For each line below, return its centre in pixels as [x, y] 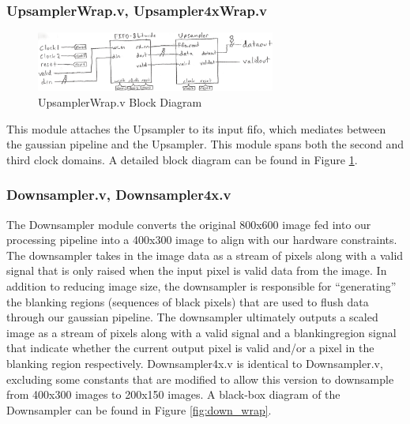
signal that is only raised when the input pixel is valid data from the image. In [197, 270]
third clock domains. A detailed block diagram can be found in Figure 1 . [182, 159]
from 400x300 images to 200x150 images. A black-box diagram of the [173, 394]
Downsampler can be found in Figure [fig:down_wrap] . [139, 409]
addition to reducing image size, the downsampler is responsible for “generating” [201, 285]
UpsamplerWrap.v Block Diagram [120, 102]
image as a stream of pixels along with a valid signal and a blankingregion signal [201, 332]
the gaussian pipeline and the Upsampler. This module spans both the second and [205, 144]
